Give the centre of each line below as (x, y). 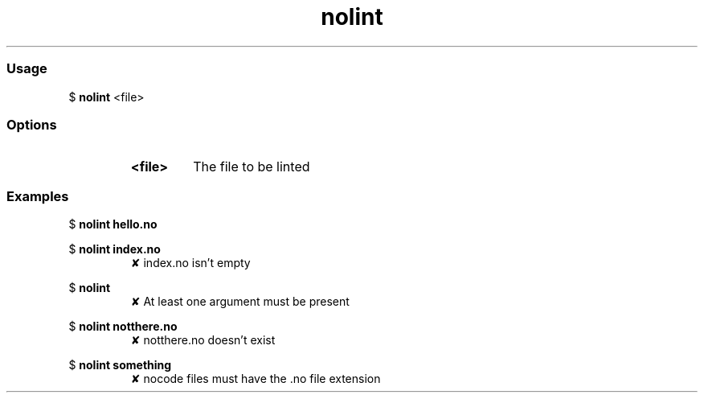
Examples (38, 196)
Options (32, 124)
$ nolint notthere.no (123, 326)
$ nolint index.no (115, 249)
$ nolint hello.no (113, 224)
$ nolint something (120, 365)
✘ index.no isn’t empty (190, 263)
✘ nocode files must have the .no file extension (256, 378)
